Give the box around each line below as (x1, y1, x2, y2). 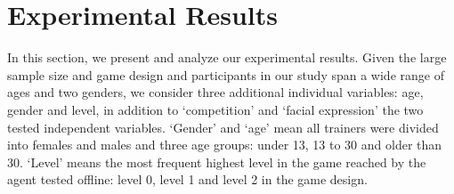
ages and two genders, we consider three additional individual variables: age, (7, 83, 424, 101)
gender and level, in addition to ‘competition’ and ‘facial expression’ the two (7, 100, 424, 118)
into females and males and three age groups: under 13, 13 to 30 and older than (7, 135, 442, 154)
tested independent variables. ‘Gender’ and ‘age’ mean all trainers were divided (7, 117, 439, 136)
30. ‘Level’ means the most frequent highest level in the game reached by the (7, 152, 426, 171)
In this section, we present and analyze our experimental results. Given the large (7, 48, 447, 67)
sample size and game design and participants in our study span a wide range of (7, 65, 444, 84)
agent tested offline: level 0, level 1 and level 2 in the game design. (7, 170, 368, 189)
